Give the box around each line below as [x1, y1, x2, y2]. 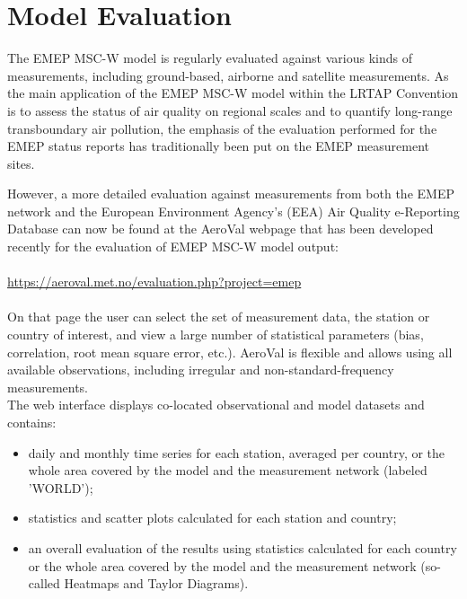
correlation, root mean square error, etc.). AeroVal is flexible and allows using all [7, 342, 453, 361]
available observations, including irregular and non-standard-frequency [7, 360, 394, 379]
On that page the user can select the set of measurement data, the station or [7, 307, 430, 326]
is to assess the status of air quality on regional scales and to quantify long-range [7, 101, 453, 119]
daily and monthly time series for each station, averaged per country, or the [28, 443, 445, 462]
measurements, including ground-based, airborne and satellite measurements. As [7, 66, 449, 84]
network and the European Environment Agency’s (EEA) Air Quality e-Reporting [7, 201, 460, 220]
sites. [7, 154, 35, 172]
